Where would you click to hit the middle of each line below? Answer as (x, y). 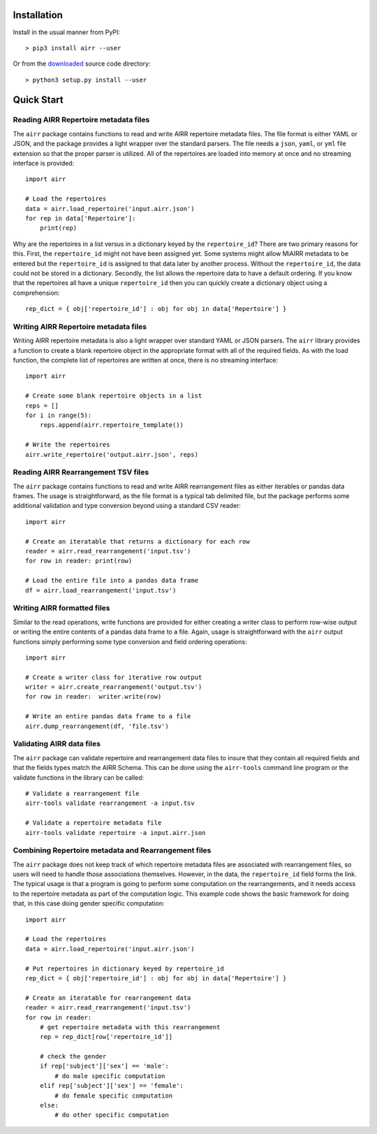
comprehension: (36, 293)
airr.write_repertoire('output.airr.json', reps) (112, 455)
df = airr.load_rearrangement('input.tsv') (101, 590)
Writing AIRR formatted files (61, 608)
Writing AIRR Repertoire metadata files (80, 326)
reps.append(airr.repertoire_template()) (112, 425)
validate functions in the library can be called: (79, 777)
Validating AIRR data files (57, 744)
